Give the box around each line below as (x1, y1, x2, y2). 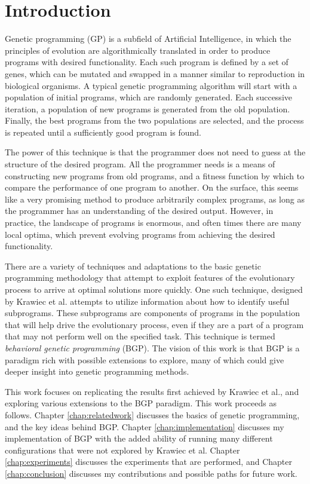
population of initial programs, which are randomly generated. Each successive (5, 91, 292, 103)
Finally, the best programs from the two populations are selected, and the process (5, 114, 304, 127)
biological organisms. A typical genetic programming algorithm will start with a (5, 79, 297, 91)
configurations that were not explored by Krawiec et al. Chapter (5, 443, 240, 456)
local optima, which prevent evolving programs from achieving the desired (5, 228, 275, 240)
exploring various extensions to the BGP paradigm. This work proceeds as (5, 397, 277, 409)
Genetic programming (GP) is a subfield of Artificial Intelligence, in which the (5, 32, 291, 45)
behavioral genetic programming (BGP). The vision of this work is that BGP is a (5, 341, 300, 354)
